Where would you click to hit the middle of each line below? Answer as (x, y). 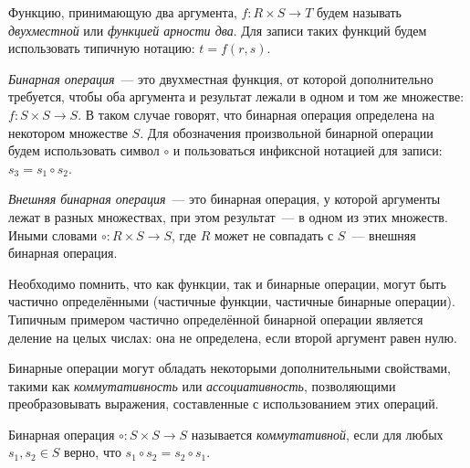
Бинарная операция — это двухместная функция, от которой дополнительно (221, 78)
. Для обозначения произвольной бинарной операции (287, 132)
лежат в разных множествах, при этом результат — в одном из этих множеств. (228, 216)
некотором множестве (68, 132)
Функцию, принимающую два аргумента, (123, 12)
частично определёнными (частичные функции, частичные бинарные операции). (232, 301)
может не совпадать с (274, 234)
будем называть (359, 12)
